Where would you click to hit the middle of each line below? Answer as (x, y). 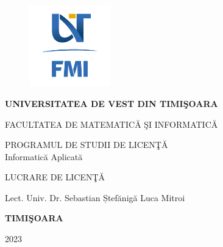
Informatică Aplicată (44, 156)
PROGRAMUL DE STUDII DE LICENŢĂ (87, 145)
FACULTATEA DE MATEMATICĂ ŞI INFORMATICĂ (111, 124)
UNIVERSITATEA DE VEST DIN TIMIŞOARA (111, 103)
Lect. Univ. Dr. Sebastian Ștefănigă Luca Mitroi (95, 197)
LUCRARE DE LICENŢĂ (55, 177)
